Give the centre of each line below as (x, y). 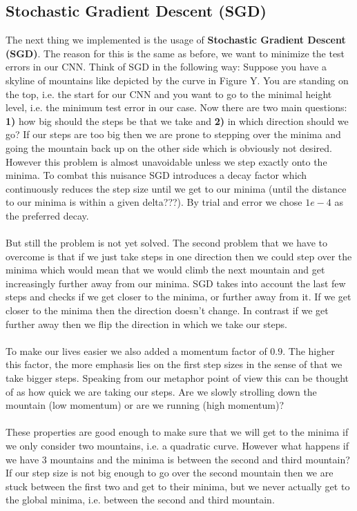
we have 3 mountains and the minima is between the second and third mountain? (178, 459)
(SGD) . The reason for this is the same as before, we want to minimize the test (175, 53)
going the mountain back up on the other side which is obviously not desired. (169, 147)
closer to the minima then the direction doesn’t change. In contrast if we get (167, 310)
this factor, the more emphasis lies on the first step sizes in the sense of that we (174, 364)
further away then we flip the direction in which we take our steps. (146, 324)
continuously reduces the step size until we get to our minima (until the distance (176, 188)
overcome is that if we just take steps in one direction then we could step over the (179, 256)
